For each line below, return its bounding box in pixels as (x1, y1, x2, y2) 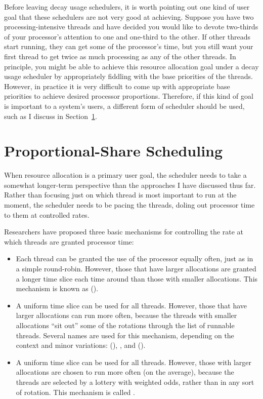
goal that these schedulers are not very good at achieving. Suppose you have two (4, 11, 254, 22)
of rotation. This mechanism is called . (16, 386, 135, 397)
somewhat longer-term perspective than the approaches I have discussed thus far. (4, 179, 256, 190)
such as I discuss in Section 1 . (4, 110, 97, 121)
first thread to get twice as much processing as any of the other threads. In (4, 51, 236, 61)
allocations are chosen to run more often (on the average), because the (16, 367, 234, 377)
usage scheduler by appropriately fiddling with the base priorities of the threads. (4, 71, 253, 82)
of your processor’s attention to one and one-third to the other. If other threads (4, 31, 251, 42)
